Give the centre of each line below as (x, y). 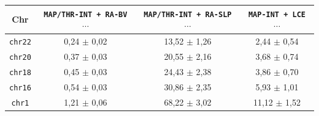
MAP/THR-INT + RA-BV (86, 14)
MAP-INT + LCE (277, 14)
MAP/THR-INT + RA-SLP (188, 14)
